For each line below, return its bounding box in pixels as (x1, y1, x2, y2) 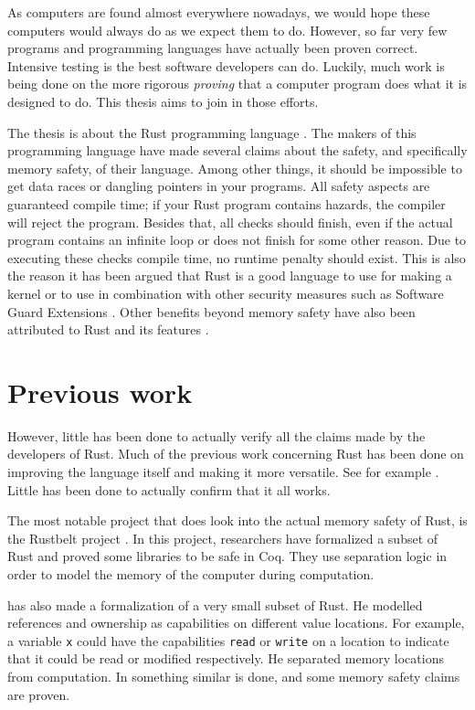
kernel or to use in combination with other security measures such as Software (7, 283, 444, 302)
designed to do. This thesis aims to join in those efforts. (7, 91, 319, 111)
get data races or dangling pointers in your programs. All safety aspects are (7, 176, 430, 196)
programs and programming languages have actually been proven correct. (7, 38, 418, 58)
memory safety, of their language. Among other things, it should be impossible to (7, 158, 462, 177)
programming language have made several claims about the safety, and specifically (7, 141, 468, 160)
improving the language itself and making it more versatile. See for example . (7, 462, 439, 481)
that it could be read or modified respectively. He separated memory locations (7, 649, 444, 668)
